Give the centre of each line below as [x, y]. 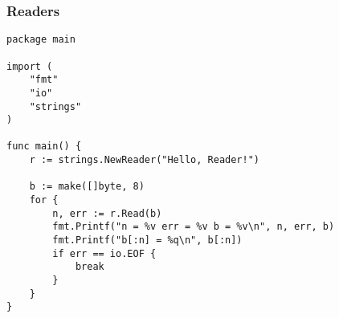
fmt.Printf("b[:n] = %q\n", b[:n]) [147, 241]
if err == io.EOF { [104, 253]
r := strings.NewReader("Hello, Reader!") [144, 160]
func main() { [44, 147]
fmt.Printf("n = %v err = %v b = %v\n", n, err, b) [194, 227]
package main [41, 40]
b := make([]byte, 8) [87, 187]
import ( [30, 66]
